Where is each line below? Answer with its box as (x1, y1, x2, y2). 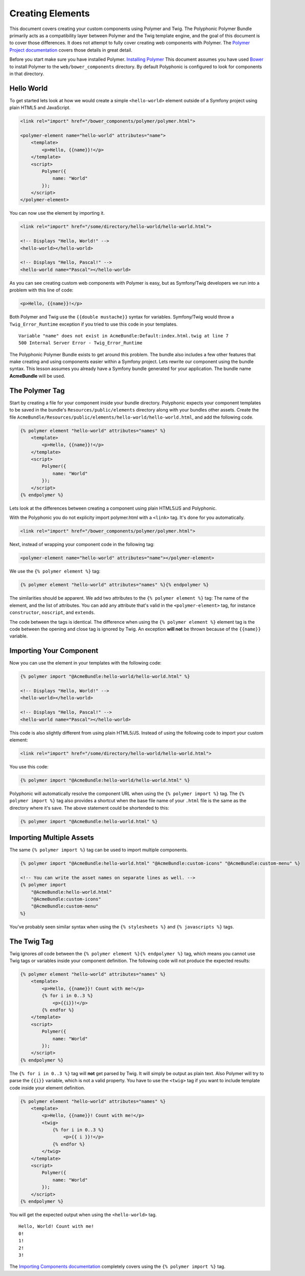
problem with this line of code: (9, 287, 74, 293)
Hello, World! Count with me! (18, 1223, 95, 1229)
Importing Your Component (9, 647, 99, 655)
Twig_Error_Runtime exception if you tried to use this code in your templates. (9, 321, 178, 327)
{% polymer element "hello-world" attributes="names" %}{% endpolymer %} (20, 582, 209, 588)
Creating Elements (9, 8, 90, 19)
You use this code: (9, 763, 49, 769)
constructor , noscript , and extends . (9, 609, 96, 616)
